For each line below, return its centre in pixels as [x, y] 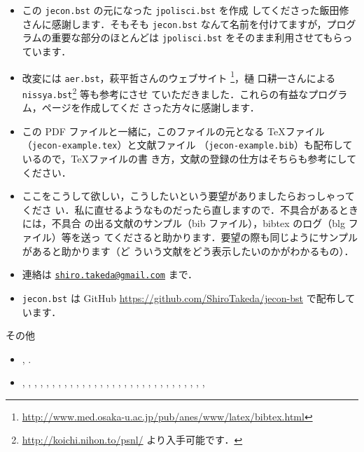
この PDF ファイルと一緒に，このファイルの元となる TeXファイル [173, 131]
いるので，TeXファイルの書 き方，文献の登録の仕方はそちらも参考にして [189, 159]
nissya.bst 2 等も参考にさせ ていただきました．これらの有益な [165, 93]
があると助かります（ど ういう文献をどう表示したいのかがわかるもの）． [188, 251]
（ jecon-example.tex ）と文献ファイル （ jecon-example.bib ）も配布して [187, 145]
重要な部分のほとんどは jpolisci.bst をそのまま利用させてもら [197, 37]
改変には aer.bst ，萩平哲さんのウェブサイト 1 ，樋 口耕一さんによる [179, 76]
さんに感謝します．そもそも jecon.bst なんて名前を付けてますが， [174, 23]
